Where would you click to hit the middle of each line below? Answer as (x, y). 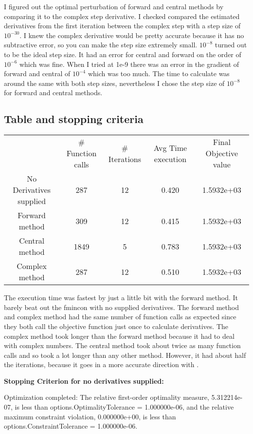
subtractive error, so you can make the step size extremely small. (101, 45)
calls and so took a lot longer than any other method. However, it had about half (125, 355)
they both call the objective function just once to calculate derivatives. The (116, 326)
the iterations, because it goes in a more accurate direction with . (101, 364)
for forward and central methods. (53, 93)
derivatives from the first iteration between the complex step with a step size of (122, 26)
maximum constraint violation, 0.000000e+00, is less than (90, 416)
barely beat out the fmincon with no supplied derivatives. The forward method (121, 307)
